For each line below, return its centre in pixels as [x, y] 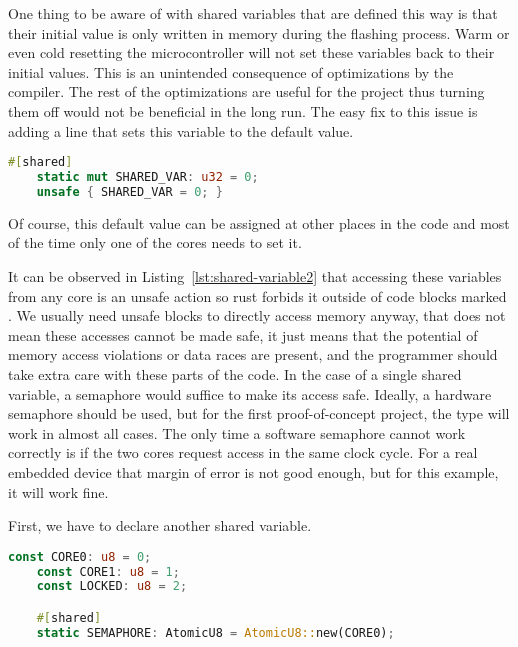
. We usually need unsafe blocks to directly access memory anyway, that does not [257, 315]
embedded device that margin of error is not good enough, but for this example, [253, 471]
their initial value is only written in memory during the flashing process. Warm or [259, 32]
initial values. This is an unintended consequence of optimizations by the [231, 71]
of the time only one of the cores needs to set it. [155, 242]
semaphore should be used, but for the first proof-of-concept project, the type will [259, 413]
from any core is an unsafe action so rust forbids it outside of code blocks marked [257, 295]
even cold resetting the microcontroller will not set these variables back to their [251, 52]
